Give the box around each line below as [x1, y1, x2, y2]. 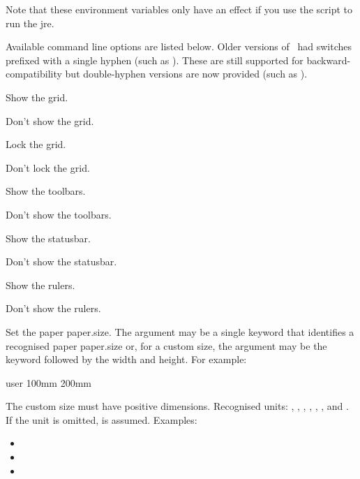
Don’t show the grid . [6, 113, 94, 128]
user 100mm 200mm [6, 375, 91, 390]
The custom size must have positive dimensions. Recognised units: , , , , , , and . [6, 399, 349, 413]
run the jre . [6, 15, 54, 30]
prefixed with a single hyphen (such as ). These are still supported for [6, 52, 303, 67]
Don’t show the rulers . [6, 301, 101, 316]
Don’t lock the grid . [6, 160, 90, 175]
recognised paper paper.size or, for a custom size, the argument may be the [6, 338, 327, 353]
